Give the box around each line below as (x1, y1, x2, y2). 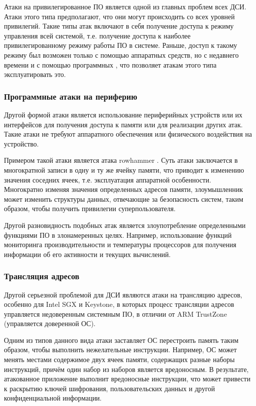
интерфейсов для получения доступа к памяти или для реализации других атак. (4, 119, 243, 129)
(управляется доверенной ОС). (4, 318, 96, 329)
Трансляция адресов (4, 270, 80, 282)
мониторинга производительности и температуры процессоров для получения (4, 239, 236, 250)
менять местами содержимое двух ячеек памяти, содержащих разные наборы (4, 354, 235, 365)
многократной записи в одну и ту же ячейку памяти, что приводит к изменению (4, 164, 244, 175)
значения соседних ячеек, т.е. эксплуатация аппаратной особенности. (4, 174, 211, 185)
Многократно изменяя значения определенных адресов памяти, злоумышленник (4, 184, 243, 194)
